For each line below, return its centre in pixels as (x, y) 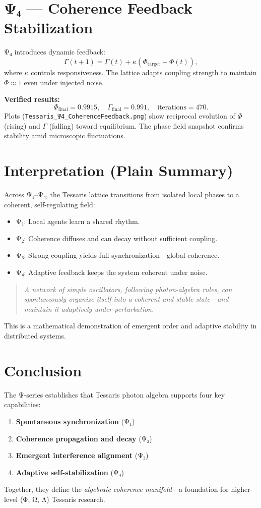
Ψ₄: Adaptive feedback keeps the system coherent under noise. (112, 272)
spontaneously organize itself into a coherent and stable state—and (126, 299)
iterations (172, 107)
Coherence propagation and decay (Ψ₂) (84, 438)
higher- (242, 489)
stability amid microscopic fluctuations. (65, 135)
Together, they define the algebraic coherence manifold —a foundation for (116, 489)
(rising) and (22, 125)
